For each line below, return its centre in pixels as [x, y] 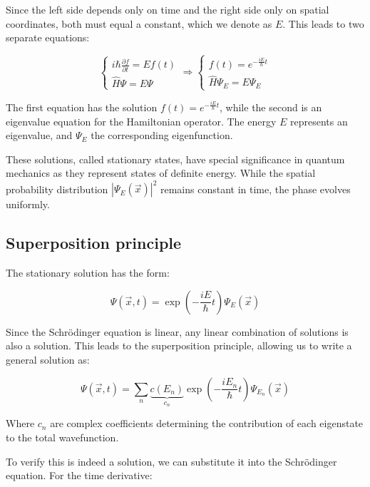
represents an [319, 121]
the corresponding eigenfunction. [162, 135]
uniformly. [28, 204]
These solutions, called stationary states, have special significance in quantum [175, 159]
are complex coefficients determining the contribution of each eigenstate [207, 423]
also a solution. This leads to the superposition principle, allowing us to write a [179, 345]
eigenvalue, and [39, 135]
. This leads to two [323, 23]
